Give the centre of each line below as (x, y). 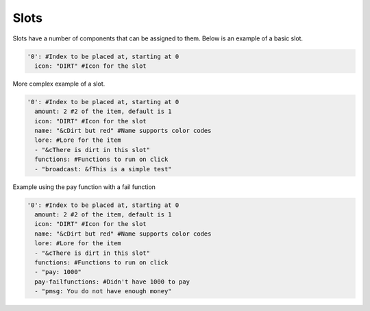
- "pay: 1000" (58, 272)
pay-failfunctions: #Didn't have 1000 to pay (112, 282)
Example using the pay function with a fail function (84, 187)
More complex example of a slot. (59, 84)
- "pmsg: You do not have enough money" (103, 291)
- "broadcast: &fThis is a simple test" (103, 169)
